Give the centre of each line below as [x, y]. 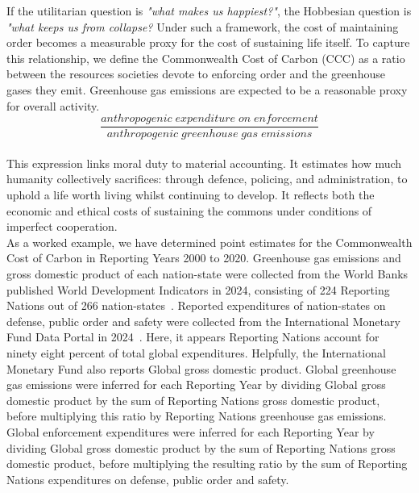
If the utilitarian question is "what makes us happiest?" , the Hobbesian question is [209, 10]
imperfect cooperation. [62, 226]
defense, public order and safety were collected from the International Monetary [203, 321]
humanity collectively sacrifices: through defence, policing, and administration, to [207, 179]
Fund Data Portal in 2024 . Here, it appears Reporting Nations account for [193, 337]
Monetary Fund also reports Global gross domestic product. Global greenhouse [201, 368]
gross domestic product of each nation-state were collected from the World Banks [207, 273]
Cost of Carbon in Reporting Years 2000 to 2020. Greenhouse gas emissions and [204, 258]
